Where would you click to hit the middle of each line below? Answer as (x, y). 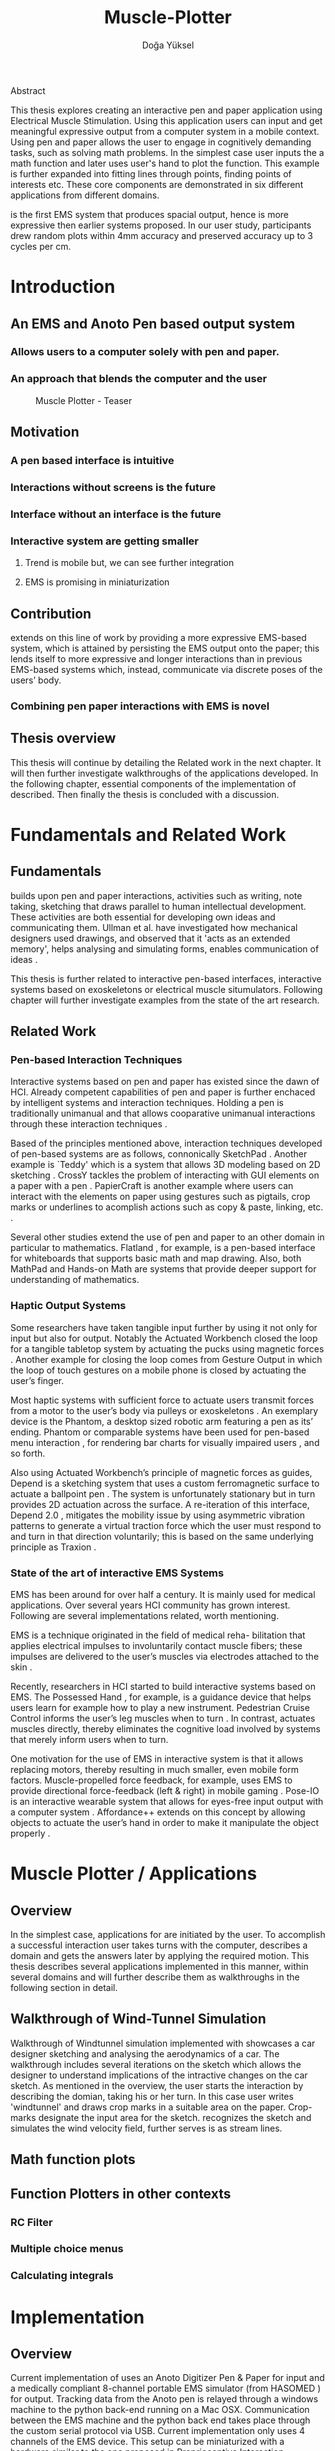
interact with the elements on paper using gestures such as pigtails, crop (160, 1197)
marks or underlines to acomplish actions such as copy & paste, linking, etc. (167, 1207)
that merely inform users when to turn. (89, 1740)
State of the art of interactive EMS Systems (117, 1573)
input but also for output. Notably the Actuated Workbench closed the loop (164, 1338)
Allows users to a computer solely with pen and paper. (145, 352)
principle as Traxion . (53, 1547)
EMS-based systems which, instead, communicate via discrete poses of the (166, 669)
